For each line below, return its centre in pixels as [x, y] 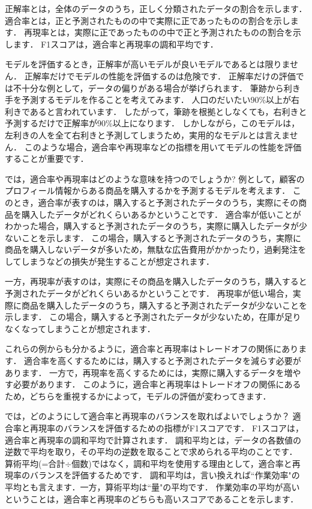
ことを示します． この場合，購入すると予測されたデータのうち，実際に [161, 237]
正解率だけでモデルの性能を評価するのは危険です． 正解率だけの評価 [160, 76]
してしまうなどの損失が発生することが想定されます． [110, 261]
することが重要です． [47, 159]
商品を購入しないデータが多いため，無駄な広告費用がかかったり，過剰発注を [156, 249]
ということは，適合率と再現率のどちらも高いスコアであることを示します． [152, 498]
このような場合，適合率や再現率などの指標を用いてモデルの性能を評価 [163, 147]
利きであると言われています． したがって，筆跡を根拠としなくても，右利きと [156, 111]
